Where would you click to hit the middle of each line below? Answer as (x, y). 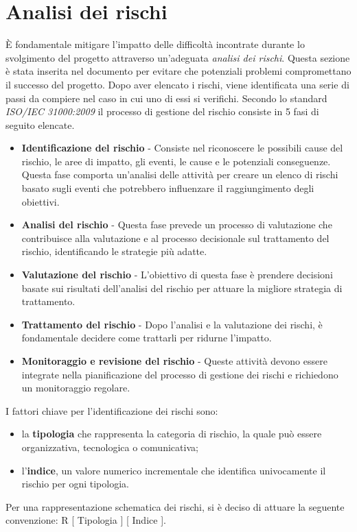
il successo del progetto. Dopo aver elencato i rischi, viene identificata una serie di (177, 84)
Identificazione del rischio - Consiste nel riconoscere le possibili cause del (182, 148)
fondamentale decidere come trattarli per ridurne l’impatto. (147, 338)
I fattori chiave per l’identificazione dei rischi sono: (112, 410)
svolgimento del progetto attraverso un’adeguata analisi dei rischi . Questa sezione (178, 57)
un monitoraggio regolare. (76, 388)
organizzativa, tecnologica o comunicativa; (110, 447)
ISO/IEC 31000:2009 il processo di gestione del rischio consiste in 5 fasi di (162, 111)
